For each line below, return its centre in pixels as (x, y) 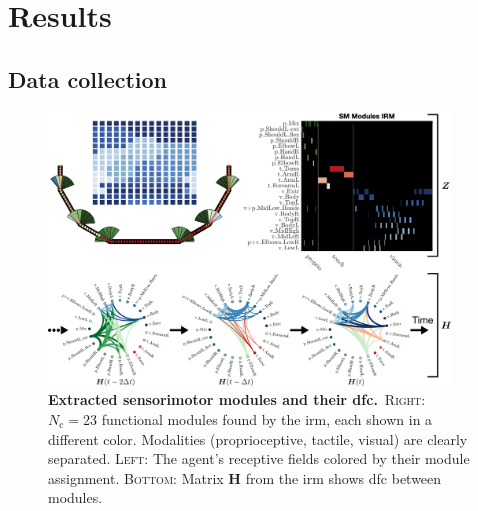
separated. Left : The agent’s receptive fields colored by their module (259, 458)
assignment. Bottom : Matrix (136, 477)
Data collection (88, 78)
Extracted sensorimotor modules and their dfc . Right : (237, 399)
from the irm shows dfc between (343, 477)
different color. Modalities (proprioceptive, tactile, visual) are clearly (258, 438)
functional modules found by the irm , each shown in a (267, 418)
